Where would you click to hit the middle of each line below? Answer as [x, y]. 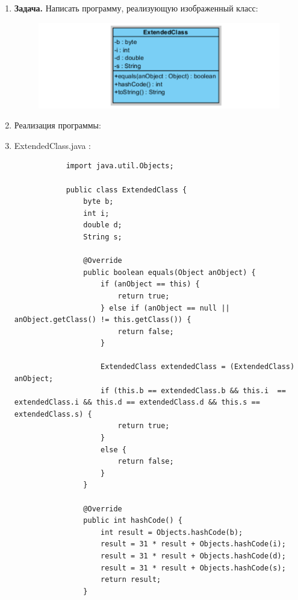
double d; [103, 225]
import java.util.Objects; [120, 166]
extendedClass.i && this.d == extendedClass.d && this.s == [137, 403]
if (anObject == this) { [150, 284]
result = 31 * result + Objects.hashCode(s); [193, 568]
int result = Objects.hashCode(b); [172, 532]
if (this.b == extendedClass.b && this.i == [193, 390]
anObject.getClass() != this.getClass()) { [103, 320]
